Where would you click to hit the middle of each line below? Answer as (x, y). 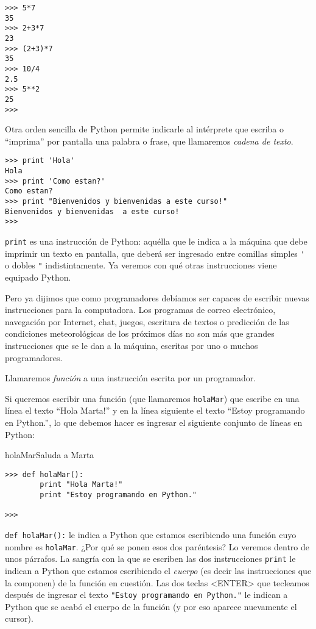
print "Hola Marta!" (81, 485)
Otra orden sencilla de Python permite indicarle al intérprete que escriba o (144, 129)
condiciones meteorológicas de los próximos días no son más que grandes (140, 333)
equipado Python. (38, 277)
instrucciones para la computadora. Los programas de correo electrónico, (140, 310)
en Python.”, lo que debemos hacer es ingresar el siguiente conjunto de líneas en (154, 422)
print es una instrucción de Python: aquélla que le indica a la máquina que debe (156, 241)
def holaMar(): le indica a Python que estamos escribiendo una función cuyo (151, 535)
